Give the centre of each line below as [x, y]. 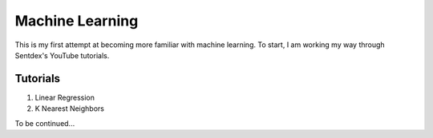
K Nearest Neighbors [69, 108]
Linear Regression [65, 97]
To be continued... [45, 123]
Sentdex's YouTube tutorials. [62, 55]
